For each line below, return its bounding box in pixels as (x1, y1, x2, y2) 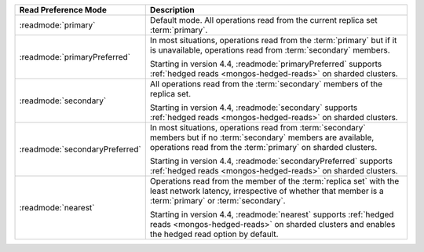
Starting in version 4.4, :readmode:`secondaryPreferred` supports (149, 155, 393, 166)
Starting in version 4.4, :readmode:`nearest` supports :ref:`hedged (149, 209, 394, 220)
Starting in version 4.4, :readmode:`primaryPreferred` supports (149, 59, 382, 69)
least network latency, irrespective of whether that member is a (149, 185, 384, 196)
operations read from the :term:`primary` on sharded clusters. (149, 142, 378, 152)
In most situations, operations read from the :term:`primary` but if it (149, 35, 397, 46)
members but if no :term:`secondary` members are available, (149, 132, 375, 143)
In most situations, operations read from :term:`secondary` (149, 122, 366, 133)
